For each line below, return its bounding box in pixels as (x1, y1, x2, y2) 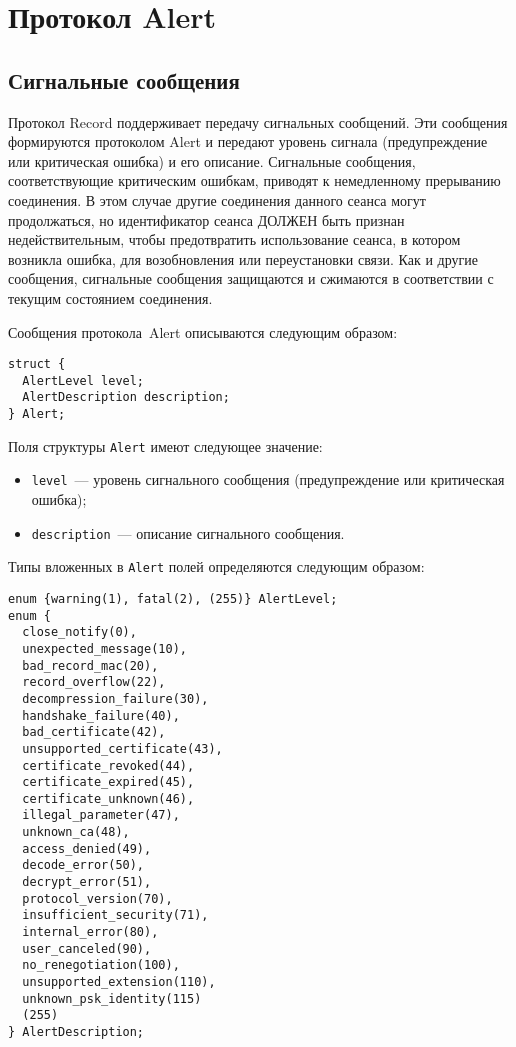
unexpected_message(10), (22, 641, 187, 656)
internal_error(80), (22, 925, 159, 940)
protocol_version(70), (22, 891, 173, 906)
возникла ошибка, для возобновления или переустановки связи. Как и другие (8, 248, 478, 269)
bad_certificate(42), (22, 725, 166, 740)
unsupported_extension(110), (22, 975, 216, 990)
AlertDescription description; (22, 390, 230, 405)
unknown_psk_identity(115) (22, 991, 202, 1006)
